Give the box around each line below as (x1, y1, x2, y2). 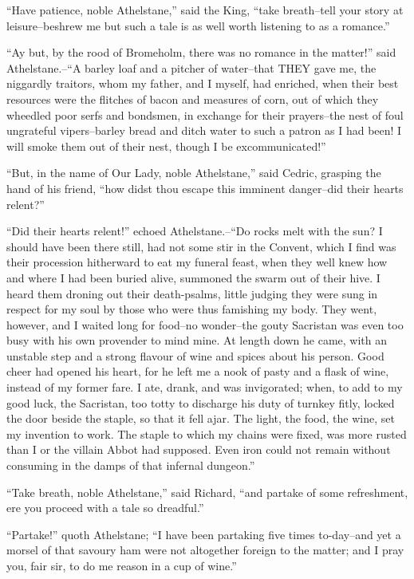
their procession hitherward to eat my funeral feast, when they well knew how (6, 254, 388, 270)
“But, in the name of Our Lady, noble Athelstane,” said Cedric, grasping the (6, 164, 381, 181)
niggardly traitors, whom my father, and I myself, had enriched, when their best (6, 75, 399, 92)
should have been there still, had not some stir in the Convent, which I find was (6, 238, 396, 254)
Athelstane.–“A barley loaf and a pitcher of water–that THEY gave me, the (6, 59, 377, 76)
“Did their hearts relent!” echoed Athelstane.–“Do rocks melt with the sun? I (6, 223, 383, 239)
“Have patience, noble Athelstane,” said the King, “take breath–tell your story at (6, 2, 404, 18)
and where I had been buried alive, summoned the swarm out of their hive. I (6, 269, 380, 286)
